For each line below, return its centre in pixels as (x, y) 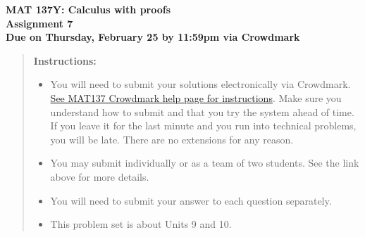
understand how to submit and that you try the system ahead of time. (202, 111)
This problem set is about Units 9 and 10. (141, 224)
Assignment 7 (39, 23)
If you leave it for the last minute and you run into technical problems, (203, 126)
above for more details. (100, 176)
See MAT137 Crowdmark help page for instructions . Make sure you (196, 97)
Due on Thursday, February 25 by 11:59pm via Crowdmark (153, 37)
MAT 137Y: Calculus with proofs (88, 9)
